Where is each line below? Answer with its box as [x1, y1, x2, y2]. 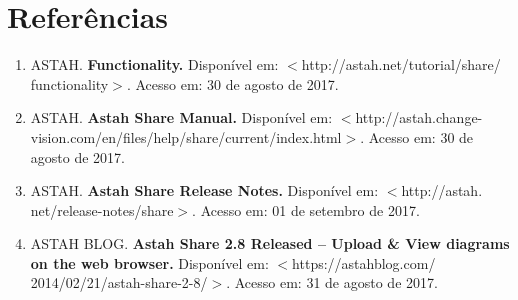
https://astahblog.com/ [292, 252, 436, 273]
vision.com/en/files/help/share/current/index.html [30, 126, 342, 147]
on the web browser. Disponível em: [30, 252, 269, 273]
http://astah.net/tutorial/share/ [301, 54, 501, 75]
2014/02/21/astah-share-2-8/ [30, 272, 208, 293]
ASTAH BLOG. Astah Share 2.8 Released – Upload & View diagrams [30, 233, 510, 254]
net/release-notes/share [30, 199, 174, 220]
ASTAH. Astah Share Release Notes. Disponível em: [30, 180, 379, 201]
